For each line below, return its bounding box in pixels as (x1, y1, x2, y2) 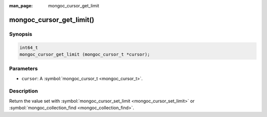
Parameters (9, 65, 38, 72)
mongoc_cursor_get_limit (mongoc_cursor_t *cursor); (19, 52, 150, 57)
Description (9, 88, 38, 94)
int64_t (19, 45, 38, 50)
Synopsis (9, 30, 32, 37)
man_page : (9, 3, 33, 8)
